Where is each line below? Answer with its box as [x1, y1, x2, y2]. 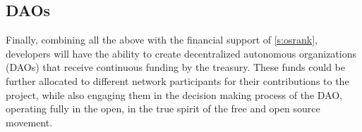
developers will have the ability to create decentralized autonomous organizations [6, 46, 356, 60]
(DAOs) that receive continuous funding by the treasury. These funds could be [6, 60, 345, 74]
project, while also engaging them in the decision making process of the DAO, [6, 87, 342, 102]
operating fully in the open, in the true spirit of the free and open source [6, 101, 320, 116]
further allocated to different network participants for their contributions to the [6, 73, 349, 88]
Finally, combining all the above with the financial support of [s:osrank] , [6, 32, 318, 47]
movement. [6, 114, 53, 129]
